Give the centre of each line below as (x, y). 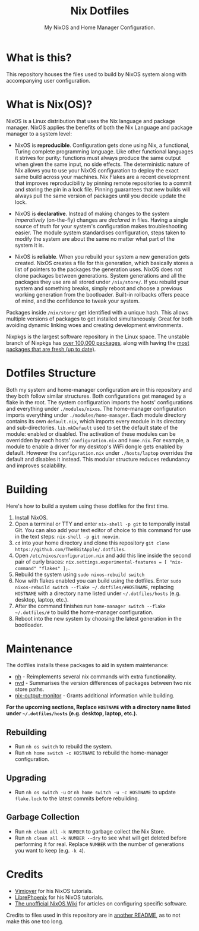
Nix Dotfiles (100, 11)
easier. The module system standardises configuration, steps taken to (100, 232)
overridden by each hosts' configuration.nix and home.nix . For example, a (98, 440)
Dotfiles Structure (51, 373)
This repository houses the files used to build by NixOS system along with (97, 74)
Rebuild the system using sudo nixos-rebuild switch (80, 574)
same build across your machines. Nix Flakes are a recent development (102, 177)
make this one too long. (35, 921)
